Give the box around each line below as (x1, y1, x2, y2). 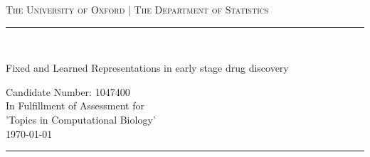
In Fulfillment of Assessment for (6, 98, 144, 113)
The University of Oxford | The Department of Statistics (6, 2, 269, 16)
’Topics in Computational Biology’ (6, 112, 156, 126)
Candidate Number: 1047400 (6, 84, 130, 99)
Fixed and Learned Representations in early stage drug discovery (6, 60, 289, 75)
